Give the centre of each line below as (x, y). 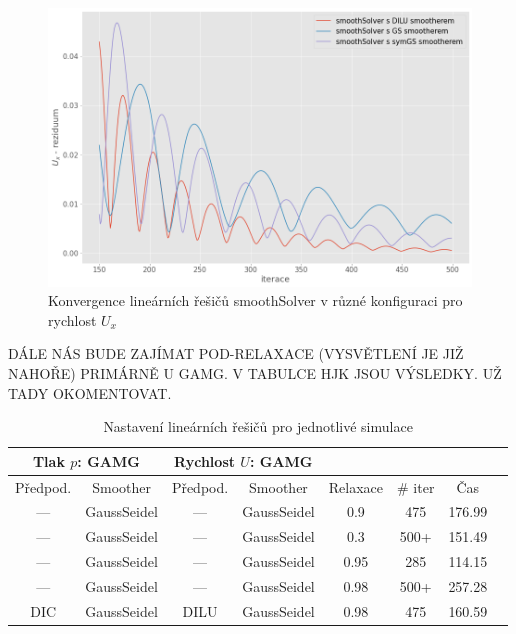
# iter (416, 486)
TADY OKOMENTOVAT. (90, 392)
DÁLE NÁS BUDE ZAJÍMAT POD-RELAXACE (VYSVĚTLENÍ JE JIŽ (236, 353)
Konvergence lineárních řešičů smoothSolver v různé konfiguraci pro (255, 300)
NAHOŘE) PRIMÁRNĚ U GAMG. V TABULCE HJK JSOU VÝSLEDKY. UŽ (255, 373)
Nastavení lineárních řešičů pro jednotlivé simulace (258, 426)
